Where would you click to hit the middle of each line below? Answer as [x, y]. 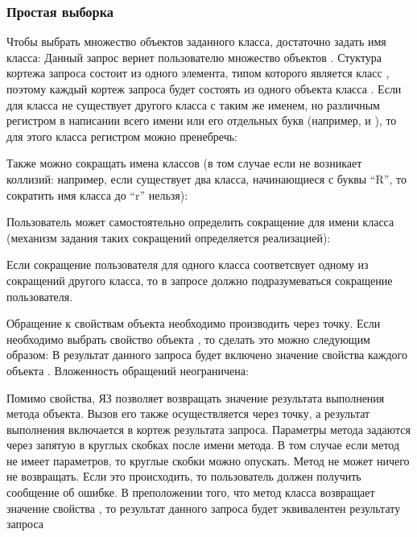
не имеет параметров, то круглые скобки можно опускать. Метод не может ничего [208, 460]
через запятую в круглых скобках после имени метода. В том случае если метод [203, 445]
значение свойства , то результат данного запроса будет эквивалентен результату [204, 508]
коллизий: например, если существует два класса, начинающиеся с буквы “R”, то [206, 178]
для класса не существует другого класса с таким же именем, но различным [193, 104]
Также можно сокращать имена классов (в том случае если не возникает [184, 163]
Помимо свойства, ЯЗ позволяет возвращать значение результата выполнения [196, 397]
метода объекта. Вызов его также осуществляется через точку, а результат [188, 413]
